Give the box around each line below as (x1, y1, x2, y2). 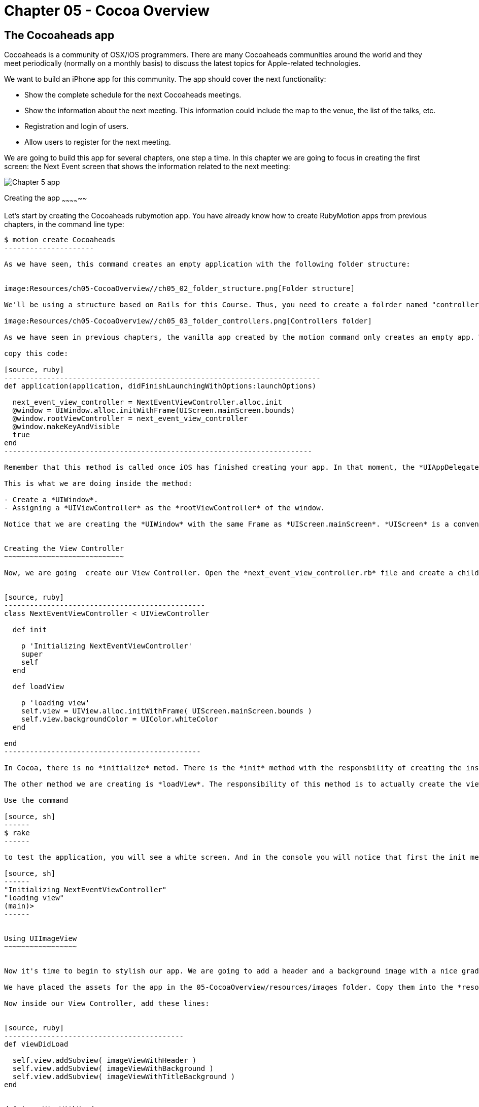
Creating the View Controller (4, 544, 124, 552)
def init (12, 625, 47, 634)
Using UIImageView (4, 934, 77, 942)
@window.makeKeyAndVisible (12, 422, 120, 431)
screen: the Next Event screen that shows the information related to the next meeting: (4, 162, 290, 171)
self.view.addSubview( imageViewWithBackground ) (12, 1064, 214, 1072)
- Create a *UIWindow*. (4, 495, 98, 504)
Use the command (4, 796, 69, 804)
